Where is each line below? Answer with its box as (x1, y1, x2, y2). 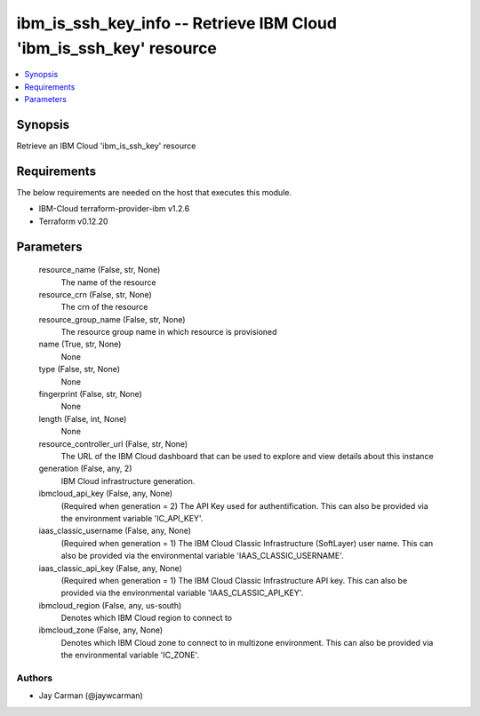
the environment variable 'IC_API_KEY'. (60, 513, 204, 523)
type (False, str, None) (38, 364, 120, 375)
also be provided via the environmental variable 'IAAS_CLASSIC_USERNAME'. (60, 551, 344, 561)
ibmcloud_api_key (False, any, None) (38, 489, 173, 499)
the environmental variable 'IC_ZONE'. (60, 649, 200, 661)
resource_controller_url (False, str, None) (38, 438, 188, 449)
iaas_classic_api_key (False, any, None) (38, 562, 182, 573)
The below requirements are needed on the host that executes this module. (16, 187, 292, 197)
